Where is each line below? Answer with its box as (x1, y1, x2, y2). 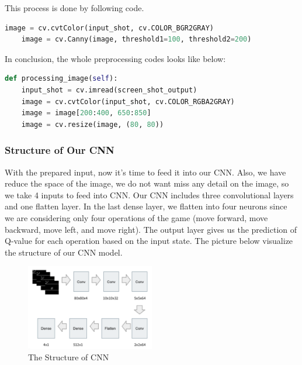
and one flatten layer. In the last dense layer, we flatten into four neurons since (5, 200, 287, 212)
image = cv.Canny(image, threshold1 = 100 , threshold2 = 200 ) (21, 35, 252, 44)
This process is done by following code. (5, 2, 144, 13)
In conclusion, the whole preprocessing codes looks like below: (5, 52, 226, 64)
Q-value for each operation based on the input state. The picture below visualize (5, 235, 293, 247)
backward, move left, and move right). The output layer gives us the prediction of (5, 223, 297, 235)
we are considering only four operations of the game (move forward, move (5, 211, 268, 223)
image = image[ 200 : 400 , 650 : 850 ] (21, 109, 151, 118)
